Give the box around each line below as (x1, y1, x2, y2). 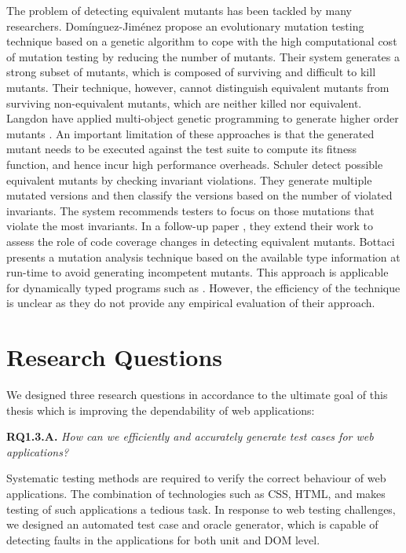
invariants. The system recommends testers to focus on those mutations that (6, 202, 375, 218)
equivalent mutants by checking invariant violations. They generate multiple (6, 171, 372, 188)
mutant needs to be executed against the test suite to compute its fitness (6, 141, 357, 157)
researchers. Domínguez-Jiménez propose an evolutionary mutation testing (6, 17, 364, 34)
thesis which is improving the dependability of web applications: (6, 401, 315, 418)
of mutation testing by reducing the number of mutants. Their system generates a (6, 48, 401, 64)
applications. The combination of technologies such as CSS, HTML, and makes (6, 485, 386, 501)
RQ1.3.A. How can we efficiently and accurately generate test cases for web (6, 428, 374, 445)
